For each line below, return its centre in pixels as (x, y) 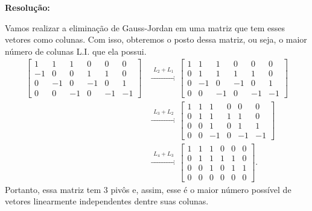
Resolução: (27, 7)
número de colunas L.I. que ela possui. (76, 51)
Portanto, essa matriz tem (53, 189)
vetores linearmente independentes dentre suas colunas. (107, 201)
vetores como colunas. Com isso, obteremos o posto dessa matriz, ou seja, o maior (156, 39)
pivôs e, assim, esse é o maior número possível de (201, 189)
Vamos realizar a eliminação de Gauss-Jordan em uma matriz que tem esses (145, 27)
